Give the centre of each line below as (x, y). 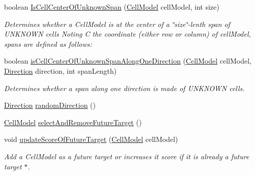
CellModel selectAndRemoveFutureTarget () (73, 122)
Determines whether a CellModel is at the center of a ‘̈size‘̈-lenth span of (117, 24)
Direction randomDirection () (50, 105)
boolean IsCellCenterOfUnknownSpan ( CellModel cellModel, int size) (112, 7)
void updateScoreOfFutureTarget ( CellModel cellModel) (91, 139)
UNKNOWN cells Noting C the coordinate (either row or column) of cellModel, (127, 34)
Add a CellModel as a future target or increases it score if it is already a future (127, 156)
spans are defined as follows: (48, 43)
